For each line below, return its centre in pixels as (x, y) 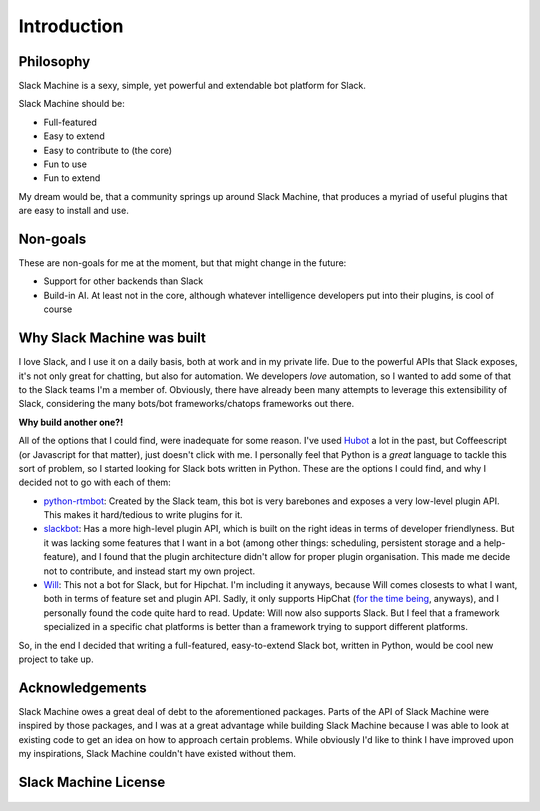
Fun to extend (72, 178)
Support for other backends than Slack (123, 281)
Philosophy (54, 61)
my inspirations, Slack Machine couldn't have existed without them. (157, 754)
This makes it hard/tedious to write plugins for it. (143, 515)
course (58, 309)
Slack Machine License (92, 781)
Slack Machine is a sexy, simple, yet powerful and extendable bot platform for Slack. (192, 86)
